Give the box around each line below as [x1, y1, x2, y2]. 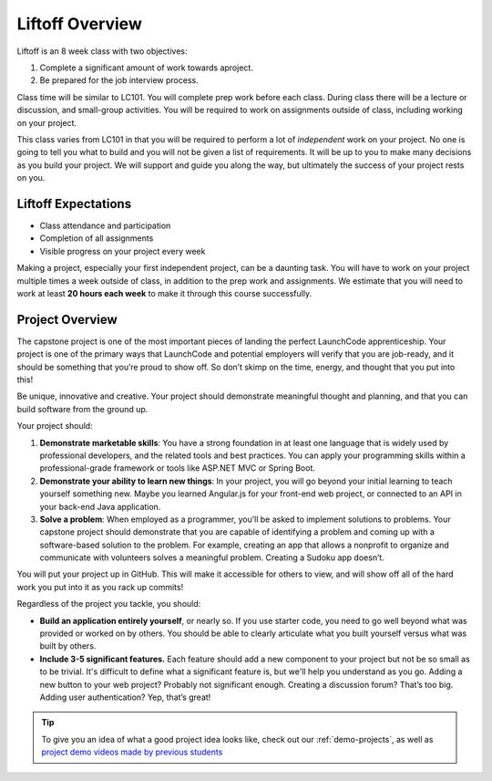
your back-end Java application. [39, 501, 161, 512]
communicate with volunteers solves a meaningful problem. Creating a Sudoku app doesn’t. [39, 552, 384, 563]
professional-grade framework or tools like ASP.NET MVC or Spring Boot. [39, 463, 316, 474]
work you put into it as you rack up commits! [16, 581, 184, 592]
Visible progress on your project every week [39, 245, 206, 256]
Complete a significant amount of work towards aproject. [39, 62, 254, 73]
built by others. [39, 640, 97, 651]
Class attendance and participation [39, 220, 171, 231]
